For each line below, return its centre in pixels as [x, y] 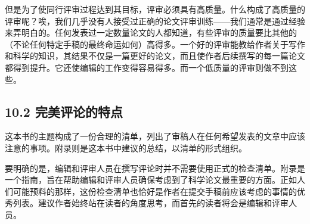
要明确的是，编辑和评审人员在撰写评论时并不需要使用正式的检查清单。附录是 [155, 168]
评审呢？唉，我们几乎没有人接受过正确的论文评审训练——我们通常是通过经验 [155, 21]
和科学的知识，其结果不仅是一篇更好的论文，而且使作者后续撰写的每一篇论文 [155, 56]
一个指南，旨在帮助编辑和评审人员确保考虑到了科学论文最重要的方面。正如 [151, 180]
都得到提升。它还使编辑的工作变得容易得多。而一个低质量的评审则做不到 [147, 67]
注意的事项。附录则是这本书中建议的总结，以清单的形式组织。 [126, 147]
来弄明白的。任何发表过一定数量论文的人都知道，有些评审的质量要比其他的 [151, 32]
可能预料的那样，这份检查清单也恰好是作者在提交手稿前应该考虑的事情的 [155, 191]
